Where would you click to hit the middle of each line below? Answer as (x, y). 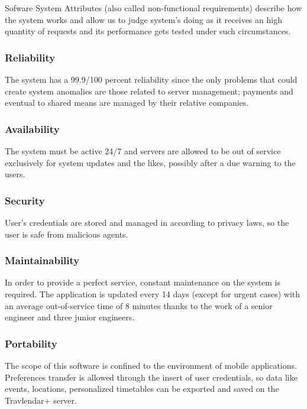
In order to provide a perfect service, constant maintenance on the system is (143, 282)
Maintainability (42, 260)
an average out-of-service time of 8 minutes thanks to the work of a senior (139, 305)
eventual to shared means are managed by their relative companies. (127, 103)
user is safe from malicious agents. (67, 234)
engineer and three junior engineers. (70, 317)
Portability (31, 343)
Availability (32, 129)
